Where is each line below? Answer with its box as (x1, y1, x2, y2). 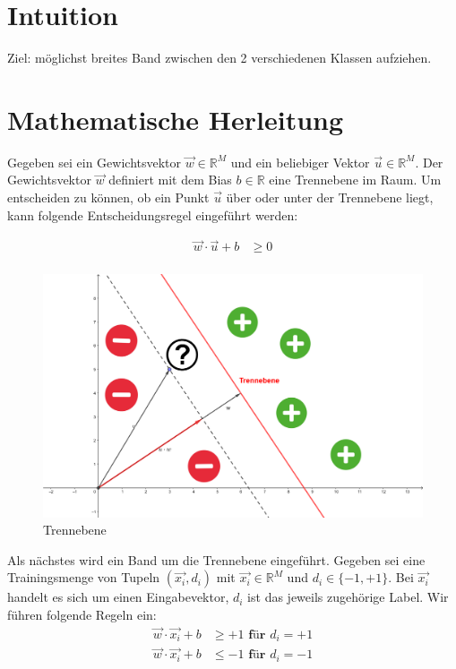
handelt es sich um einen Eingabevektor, (7, 588, 229, 606)
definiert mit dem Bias (108, 170, 232, 189)
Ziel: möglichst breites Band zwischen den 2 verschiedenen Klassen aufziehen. (7, 48, 432, 67)
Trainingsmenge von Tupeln (7, 568, 160, 587)
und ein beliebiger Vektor (230, 152, 370, 171)
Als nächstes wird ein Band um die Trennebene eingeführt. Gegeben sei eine (7, 550, 426, 569)
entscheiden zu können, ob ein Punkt (7, 188, 210, 207)
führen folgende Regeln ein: (7, 605, 157, 623)
